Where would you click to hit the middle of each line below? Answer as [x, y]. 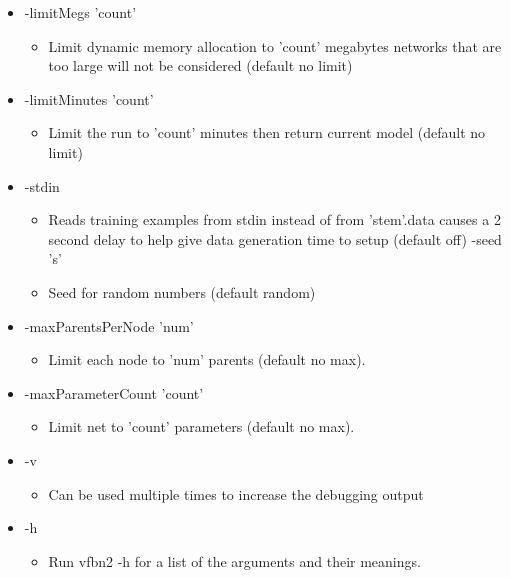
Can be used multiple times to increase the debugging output [236, 493]
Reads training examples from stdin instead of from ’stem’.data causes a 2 [274, 219]
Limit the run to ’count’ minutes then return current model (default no [267, 132]
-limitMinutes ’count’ [89, 98]
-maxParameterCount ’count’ [114, 392]
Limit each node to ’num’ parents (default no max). [207, 359]
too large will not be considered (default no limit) [200, 65]
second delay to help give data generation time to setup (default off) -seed [275, 238]
